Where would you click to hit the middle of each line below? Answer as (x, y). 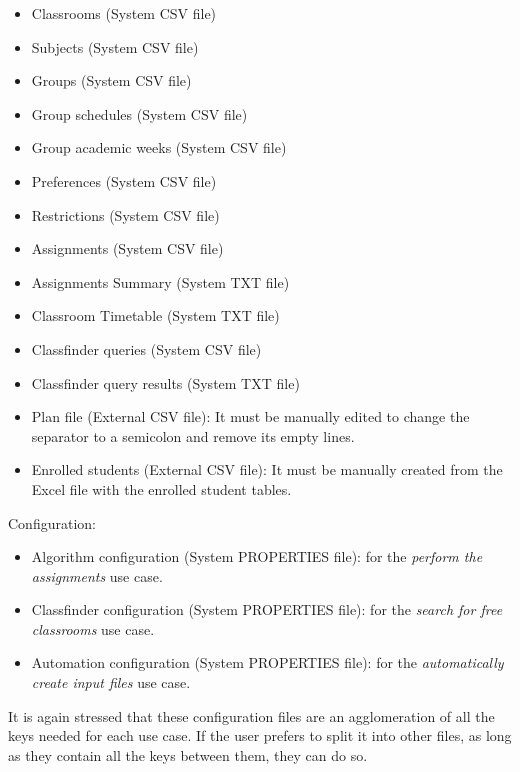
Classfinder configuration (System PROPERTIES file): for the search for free (267, 609)
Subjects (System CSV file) (115, 46)
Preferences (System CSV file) (124, 180)
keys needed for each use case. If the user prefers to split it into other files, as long (260, 735)
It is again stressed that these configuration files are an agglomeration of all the (251, 715)
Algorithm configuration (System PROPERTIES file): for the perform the (257, 556)
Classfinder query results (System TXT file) (165, 382)
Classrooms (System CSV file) (124, 13)
